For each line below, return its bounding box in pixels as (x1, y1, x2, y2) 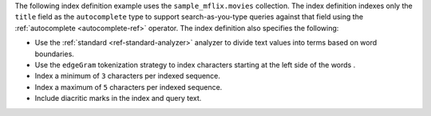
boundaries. (34, 48, 75, 59)
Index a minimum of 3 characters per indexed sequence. (34, 72, 221, 81)
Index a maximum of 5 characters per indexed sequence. (34, 82, 223, 91)
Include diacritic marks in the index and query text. (34, 94, 202, 103)
